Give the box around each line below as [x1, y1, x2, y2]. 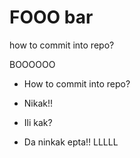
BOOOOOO [9, 58, 56, 70]
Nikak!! [23, 97, 54, 109]
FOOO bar [9, 6, 94, 29]
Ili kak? [23, 116, 53, 128]
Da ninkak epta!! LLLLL [23, 136, 119, 148]
